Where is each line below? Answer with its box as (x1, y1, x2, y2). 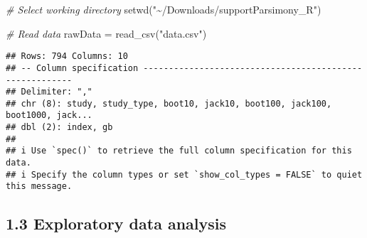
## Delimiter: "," (6, 87, 92, 97)
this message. (6, 181, 73, 192)
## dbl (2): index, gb (6, 122, 113, 133)
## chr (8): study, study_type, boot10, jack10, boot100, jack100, (6, 98, 332, 109)
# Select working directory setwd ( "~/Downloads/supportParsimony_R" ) (6, 2, 321, 16)
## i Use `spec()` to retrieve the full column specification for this (6, 146, 352, 156)
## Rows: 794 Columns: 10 (6, 51, 128, 62)
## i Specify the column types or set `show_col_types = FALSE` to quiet (6, 169, 363, 180)
